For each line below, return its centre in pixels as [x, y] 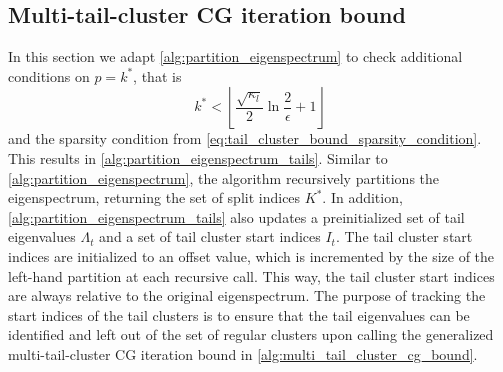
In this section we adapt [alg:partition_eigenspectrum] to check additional [235, 56]
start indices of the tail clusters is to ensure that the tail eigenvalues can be [239, 314]
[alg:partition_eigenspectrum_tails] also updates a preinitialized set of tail [236, 216]
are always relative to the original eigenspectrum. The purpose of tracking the [247, 295]
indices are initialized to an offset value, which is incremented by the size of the [251, 255]
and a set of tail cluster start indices [210, 236]
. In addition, [362, 197]
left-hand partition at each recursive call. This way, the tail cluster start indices [251, 275]
